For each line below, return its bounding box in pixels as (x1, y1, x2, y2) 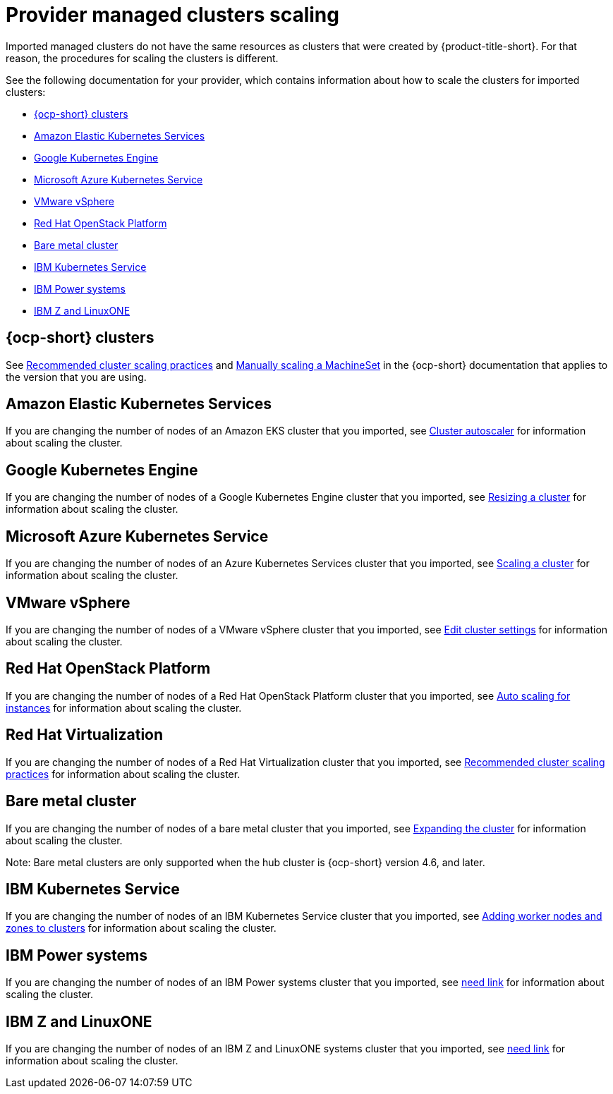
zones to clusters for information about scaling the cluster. (6, 922, 277, 935)
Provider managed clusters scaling (6, 3, 339, 27)
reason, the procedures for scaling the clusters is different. (6, 51, 279, 64)
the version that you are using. (6, 370, 147, 383)
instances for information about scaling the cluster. (6, 701, 242, 714)
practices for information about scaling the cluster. (6, 767, 241, 780)
